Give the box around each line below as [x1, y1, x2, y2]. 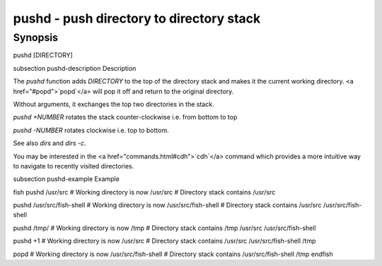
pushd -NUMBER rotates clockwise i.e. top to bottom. [13, 126, 169, 134]
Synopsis [13, 31, 59, 44]
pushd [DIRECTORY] [13, 51, 74, 59]
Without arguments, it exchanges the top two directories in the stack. [13, 100, 215, 108]
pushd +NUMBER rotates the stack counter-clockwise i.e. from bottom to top [13, 113, 238, 122]
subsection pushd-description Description [13, 64, 137, 72]
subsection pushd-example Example [13, 175, 120, 183]
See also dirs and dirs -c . [13, 139, 86, 148]
